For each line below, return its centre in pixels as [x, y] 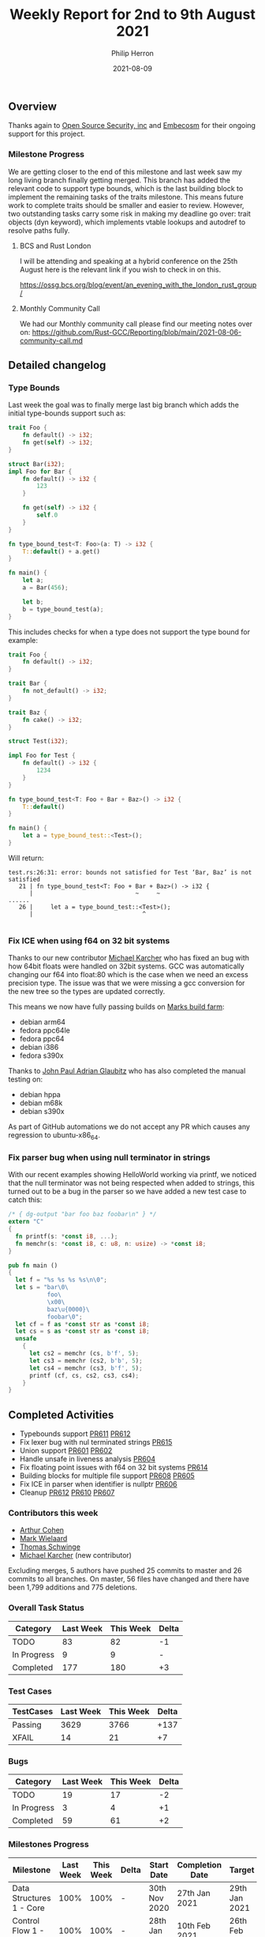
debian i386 [39, 1047]
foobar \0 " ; [65, 1317]
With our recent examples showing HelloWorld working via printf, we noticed [132, 1175]
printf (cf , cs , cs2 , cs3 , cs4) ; [84, 1375]
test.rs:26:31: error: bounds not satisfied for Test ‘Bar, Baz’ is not [130, 872]
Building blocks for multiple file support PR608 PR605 [107, 1476]
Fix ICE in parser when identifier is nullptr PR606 [98, 1484]
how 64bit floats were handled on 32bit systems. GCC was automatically [126, 966]
